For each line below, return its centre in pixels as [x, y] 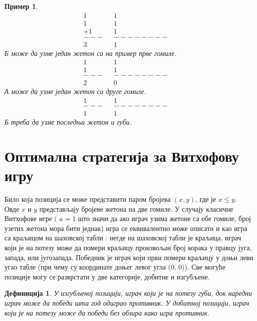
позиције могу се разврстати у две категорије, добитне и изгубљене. [107, 276]
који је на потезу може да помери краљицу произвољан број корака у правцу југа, [128, 248]
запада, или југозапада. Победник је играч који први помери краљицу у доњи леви [129, 257]
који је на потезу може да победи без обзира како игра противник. [107, 312]
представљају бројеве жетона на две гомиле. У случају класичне [136, 208]
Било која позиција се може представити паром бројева [87, 199]
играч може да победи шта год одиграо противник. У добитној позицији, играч [127, 303]
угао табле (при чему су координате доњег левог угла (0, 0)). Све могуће [115, 267]
